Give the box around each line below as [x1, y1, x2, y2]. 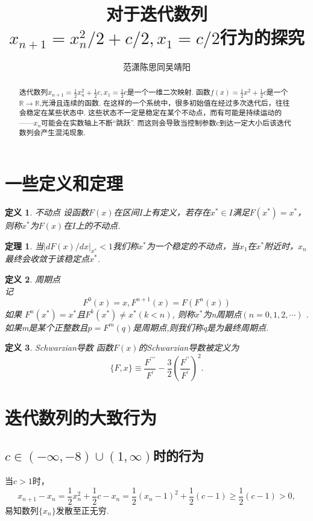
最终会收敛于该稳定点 [5, 252, 89, 265]
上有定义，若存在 [142, 206, 210, 219]
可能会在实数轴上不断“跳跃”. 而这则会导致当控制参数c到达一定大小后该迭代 [41, 117, 291, 127]
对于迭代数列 [106, 1, 207, 26]
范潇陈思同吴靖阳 [123, 60, 191, 73]
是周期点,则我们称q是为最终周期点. [133, 321, 269, 333]
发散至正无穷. [55, 503, 109, 516]
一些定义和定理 [5, 171, 124, 196]
